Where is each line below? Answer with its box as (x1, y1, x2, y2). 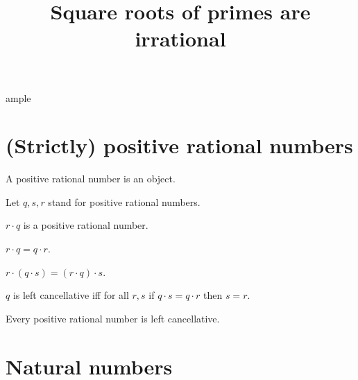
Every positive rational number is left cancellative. (6, 311, 220, 325)
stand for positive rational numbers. (48, 194, 201, 209)
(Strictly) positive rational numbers (6, 131, 353, 159)
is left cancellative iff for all (12, 288, 129, 302)
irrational (135, 24, 226, 53)
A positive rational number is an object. (6, 171, 176, 186)
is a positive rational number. (23, 218, 148, 232)
